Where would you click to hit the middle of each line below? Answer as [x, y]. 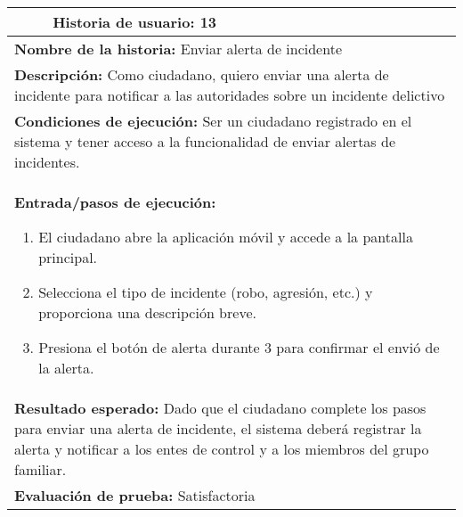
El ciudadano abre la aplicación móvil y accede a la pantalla [226, 237]
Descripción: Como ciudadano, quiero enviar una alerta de [202, 74]
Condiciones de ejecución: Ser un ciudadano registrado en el [213, 121]
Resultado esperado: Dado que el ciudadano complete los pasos [220, 408]
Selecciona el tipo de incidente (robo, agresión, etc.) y [206, 292]
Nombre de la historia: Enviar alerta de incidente [178, 49]
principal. [68, 257]
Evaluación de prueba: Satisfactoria [135, 495]
